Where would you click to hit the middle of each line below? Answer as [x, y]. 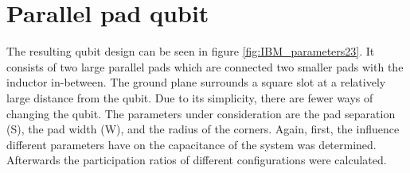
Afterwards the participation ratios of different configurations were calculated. [197, 160]
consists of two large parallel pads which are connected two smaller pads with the [205, 66]
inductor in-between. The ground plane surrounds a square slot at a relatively [196, 82]
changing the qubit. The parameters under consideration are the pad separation [201, 113]
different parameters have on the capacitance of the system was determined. [191, 144]
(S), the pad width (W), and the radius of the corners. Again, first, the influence [203, 129]
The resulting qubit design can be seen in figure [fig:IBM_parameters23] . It [191, 51]
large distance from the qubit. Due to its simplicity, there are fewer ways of [190, 97]
